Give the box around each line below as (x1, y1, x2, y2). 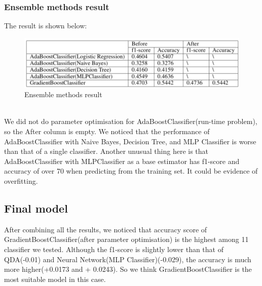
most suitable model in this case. (4, 273, 106, 284)
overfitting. (4, 175, 38, 186)
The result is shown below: (4, 20, 87, 31)
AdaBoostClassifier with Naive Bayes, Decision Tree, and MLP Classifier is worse (4, 136, 256, 146)
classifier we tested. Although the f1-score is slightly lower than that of (4, 243, 223, 254)
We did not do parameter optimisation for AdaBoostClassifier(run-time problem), (4, 116, 257, 127)
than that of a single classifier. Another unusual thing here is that (4, 146, 209, 156)
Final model (4, 200, 68, 216)
